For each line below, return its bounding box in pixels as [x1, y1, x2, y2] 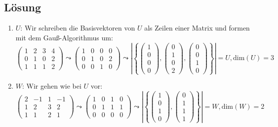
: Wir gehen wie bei [22, 81, 81, 91]
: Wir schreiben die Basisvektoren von [20, 23, 135, 33]
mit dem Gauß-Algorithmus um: [15, 32, 113, 42]
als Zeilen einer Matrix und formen [144, 23, 250, 33]
